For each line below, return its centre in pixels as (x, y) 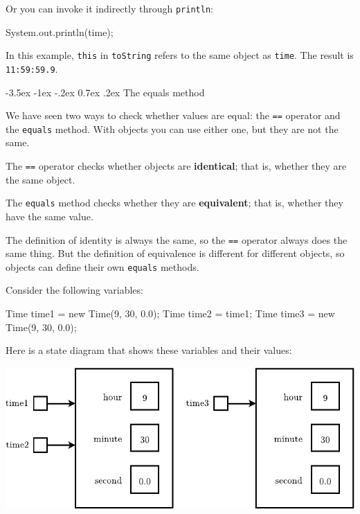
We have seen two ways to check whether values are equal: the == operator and (173, 115)
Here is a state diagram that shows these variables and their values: (149, 350)
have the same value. (49, 216)
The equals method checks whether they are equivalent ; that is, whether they (174, 203)
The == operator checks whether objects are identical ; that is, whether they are (176, 166)
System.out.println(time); (60, 32)
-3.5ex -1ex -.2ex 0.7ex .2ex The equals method (105, 92)
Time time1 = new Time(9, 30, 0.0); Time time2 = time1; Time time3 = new (170, 313)
